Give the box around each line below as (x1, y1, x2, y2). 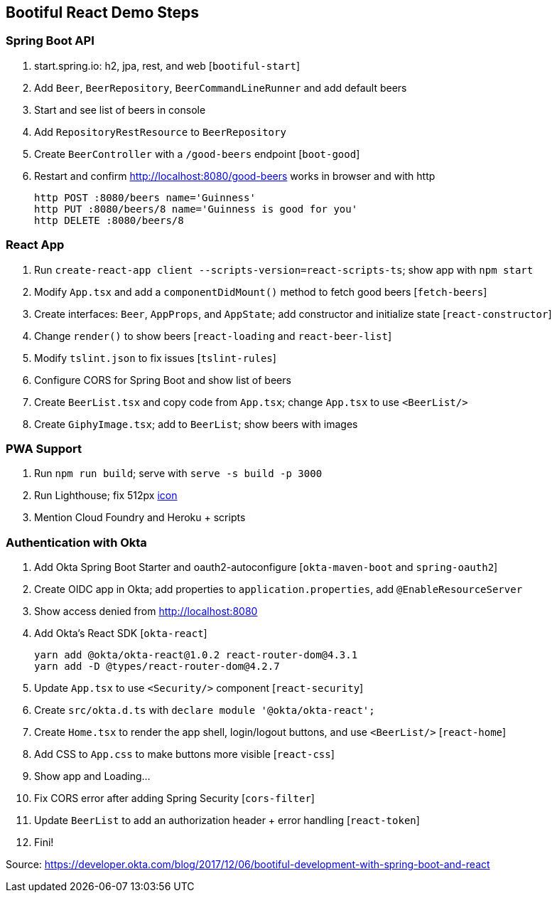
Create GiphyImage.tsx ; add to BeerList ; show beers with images (34, 417, 358, 430)
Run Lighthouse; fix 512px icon (34, 489, 178, 502)
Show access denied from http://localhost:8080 (34, 605, 258, 618)
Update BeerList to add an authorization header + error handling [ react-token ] (34, 814, 420, 827)
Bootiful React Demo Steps (6, 4, 200, 21)
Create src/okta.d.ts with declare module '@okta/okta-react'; (34, 704, 375, 717)
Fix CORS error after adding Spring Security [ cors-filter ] (34, 792, 315, 805)
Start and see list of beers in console (34, 103, 206, 116)
